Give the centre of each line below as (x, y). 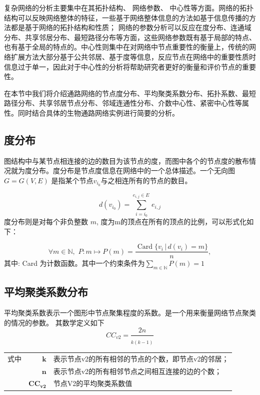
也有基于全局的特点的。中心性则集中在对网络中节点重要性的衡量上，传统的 (126, 47)
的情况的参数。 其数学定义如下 (54, 322)
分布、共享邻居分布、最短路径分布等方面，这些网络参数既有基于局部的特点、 (130, 37)
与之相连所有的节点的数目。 (146, 180)
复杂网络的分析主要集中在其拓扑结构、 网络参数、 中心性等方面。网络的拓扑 (129, 8)
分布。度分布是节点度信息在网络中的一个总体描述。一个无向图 (133, 170)
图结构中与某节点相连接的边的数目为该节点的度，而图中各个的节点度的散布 (126, 160)
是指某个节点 (72, 180)
